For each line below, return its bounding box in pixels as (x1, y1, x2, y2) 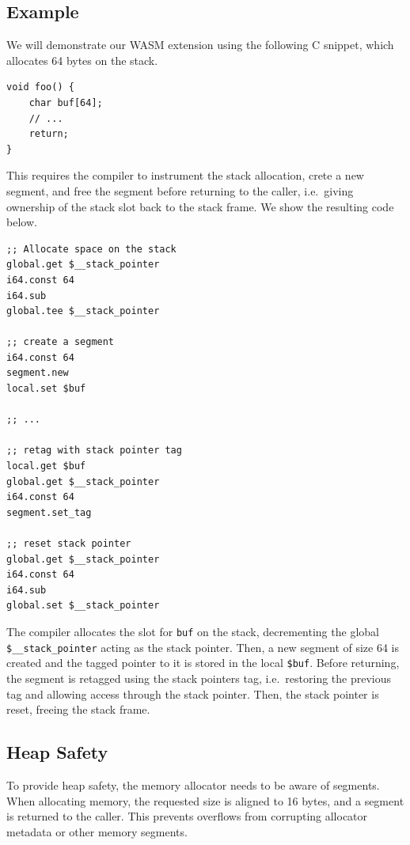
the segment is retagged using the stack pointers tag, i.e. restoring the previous (6, 669, 392, 686)
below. (6, 214, 37, 230)
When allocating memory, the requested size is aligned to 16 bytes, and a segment (6, 792, 404, 809)
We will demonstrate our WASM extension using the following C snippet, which (6, 36, 394, 53)
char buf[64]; (28, 97, 103, 108)
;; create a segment (6, 336, 115, 348)
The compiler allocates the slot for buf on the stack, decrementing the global (6, 623, 379, 639)
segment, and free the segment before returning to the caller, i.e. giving (6, 182, 354, 199)
